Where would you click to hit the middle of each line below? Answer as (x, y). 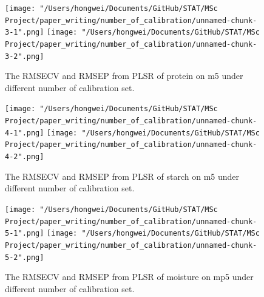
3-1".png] (25, 32)
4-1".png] (25, 133)
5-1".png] (25, 234)
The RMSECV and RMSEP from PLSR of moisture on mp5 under (129, 277)
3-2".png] (25, 56)
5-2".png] (25, 257)
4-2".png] (25, 157)
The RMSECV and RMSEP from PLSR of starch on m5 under (122, 176)
